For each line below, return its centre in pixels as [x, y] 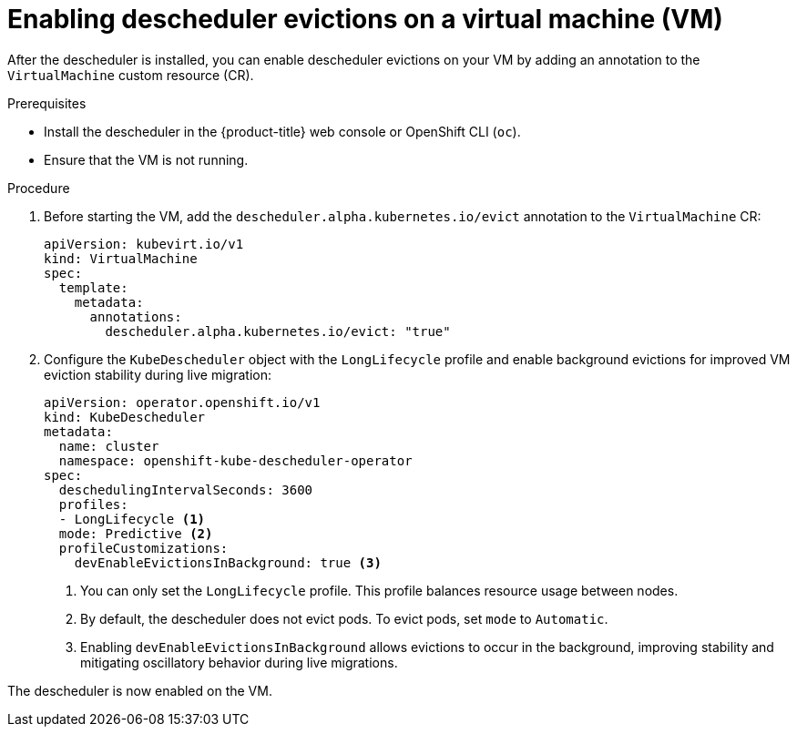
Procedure [39, 188]
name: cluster [109, 446]
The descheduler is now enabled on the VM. [140, 690]
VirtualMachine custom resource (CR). [131, 75]
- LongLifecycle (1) [132, 519]
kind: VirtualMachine [121, 258]
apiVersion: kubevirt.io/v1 [144, 244]
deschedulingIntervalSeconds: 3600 [186, 489]
